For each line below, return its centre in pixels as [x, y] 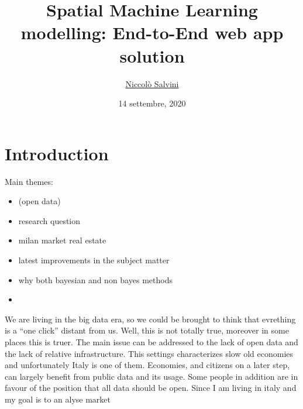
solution [152, 55]
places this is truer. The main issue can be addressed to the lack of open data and [151, 341]
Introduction [57, 153]
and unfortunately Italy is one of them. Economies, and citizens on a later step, [147, 365]
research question [49, 220]
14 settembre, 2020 [152, 103]
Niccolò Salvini [152, 83]
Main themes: [29, 181]
